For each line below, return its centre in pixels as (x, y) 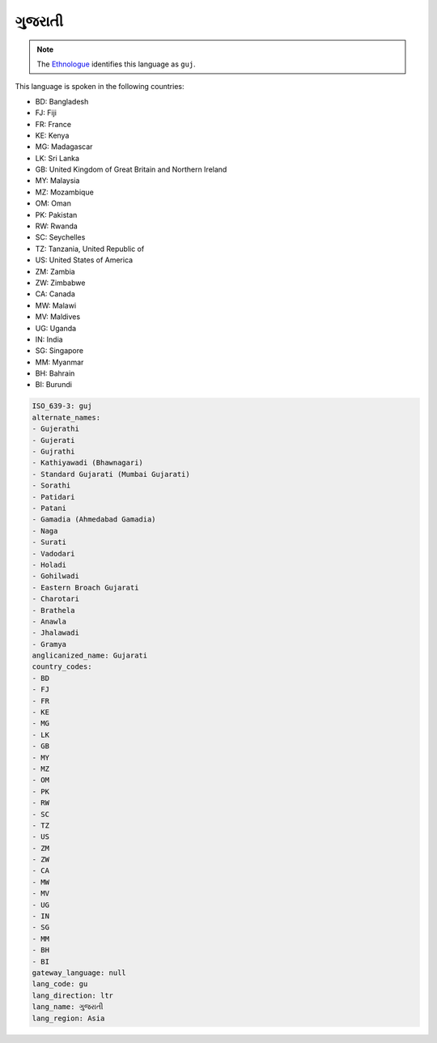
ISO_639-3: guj (62, 406)
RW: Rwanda (57, 226)
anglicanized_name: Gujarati (90, 656)
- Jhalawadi (56, 633)
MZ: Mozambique (65, 192)
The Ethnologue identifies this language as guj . (116, 64)
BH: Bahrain (55, 373)
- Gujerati (53, 440)
